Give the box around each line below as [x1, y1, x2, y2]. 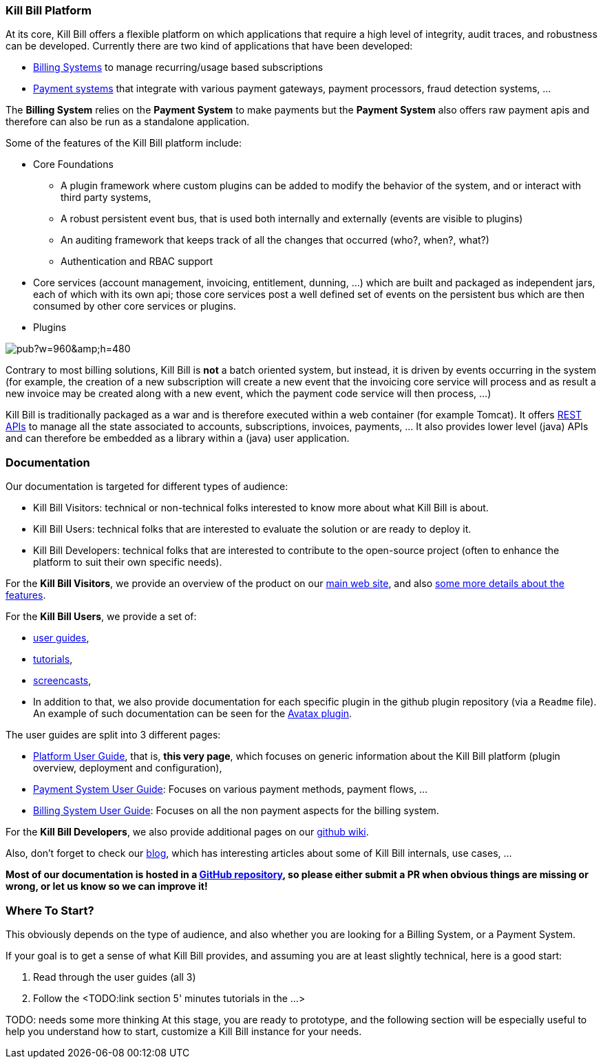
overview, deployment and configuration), [33, 762, 222, 774]
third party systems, [61, 191, 151, 204]
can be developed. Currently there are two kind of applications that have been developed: [6, 40, 413, 52]
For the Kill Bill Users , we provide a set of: [6, 610, 197, 623]
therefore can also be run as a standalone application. [6, 116, 250, 128]
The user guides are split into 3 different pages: [6, 729, 221, 741]
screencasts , [33, 674, 92, 687]
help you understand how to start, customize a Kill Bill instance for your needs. [6, 1025, 362, 1037]
